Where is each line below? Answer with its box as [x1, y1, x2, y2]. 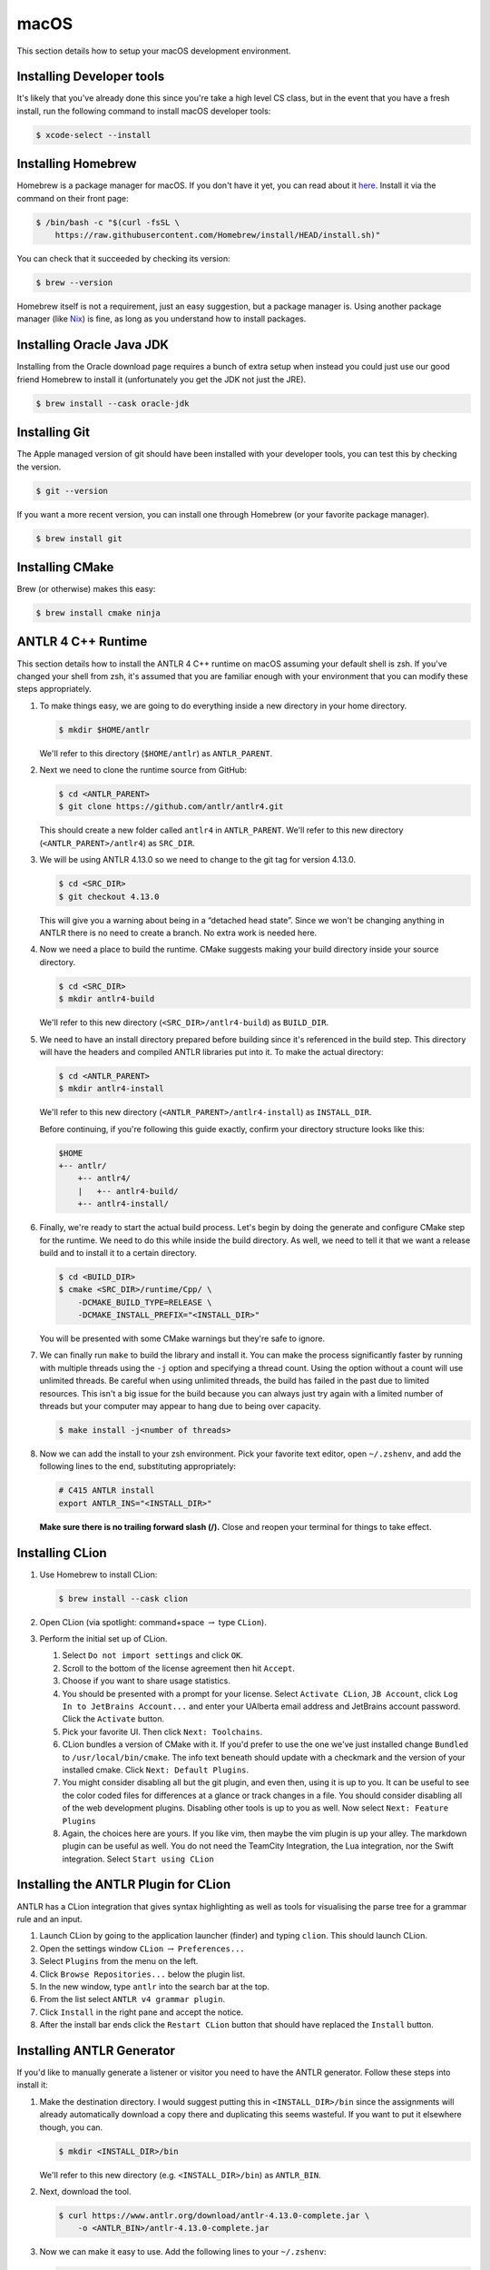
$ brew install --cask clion [58, 1594, 189, 1604]
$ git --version [35, 486, 109, 496]
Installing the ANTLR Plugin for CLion [16, 1877, 231, 1892]
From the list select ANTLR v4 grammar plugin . [39, 1994, 226, 2005]
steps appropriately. [16, 684, 92, 695]
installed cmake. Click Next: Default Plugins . [62, 1764, 250, 1775]
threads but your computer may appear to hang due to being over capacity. [39, 1401, 321, 1412]
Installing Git [16, 425, 91, 440]
